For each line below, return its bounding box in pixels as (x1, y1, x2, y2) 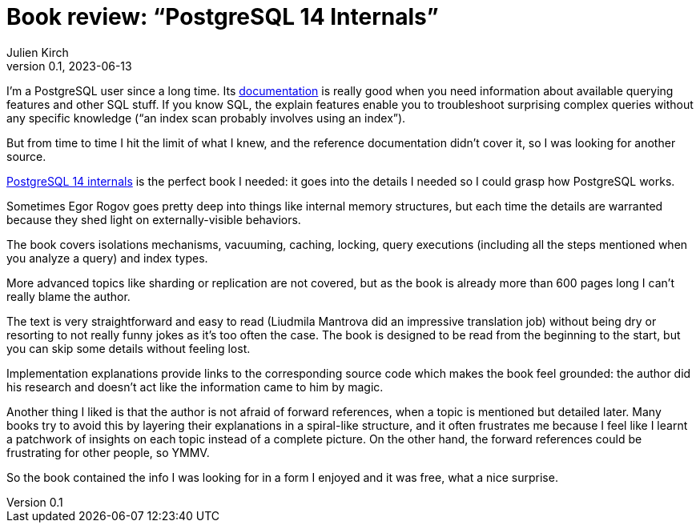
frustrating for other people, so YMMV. (6, 445, 210, 459)
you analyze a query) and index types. (6, 250, 208, 265)
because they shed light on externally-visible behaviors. (6, 212, 301, 226)
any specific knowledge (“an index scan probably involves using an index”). (6, 110, 406, 125)
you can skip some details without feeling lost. (6, 341, 251, 355)
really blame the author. (6, 289, 131, 303)
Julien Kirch (6, 45, 69, 59)
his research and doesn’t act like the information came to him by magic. (6, 379, 384, 394)
